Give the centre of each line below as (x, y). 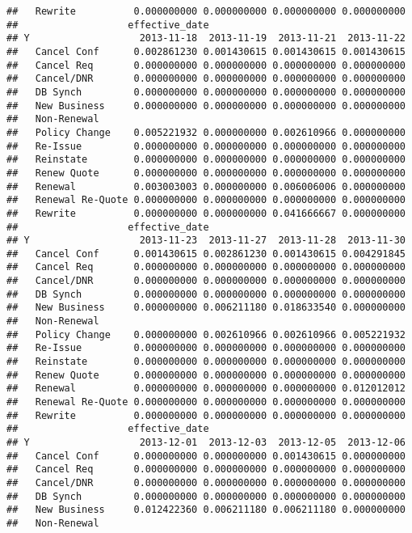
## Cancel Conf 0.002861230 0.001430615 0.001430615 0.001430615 (206, 51)
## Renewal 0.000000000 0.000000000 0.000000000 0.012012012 (206, 389)
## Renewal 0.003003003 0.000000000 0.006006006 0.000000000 (206, 186)
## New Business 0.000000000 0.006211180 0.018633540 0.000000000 (206, 308)
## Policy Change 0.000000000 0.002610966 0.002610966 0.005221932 (206, 334)
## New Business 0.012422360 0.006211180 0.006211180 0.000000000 (206, 510)
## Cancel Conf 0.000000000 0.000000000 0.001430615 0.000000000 (206, 456)
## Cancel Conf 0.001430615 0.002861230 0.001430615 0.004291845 (206, 254)
